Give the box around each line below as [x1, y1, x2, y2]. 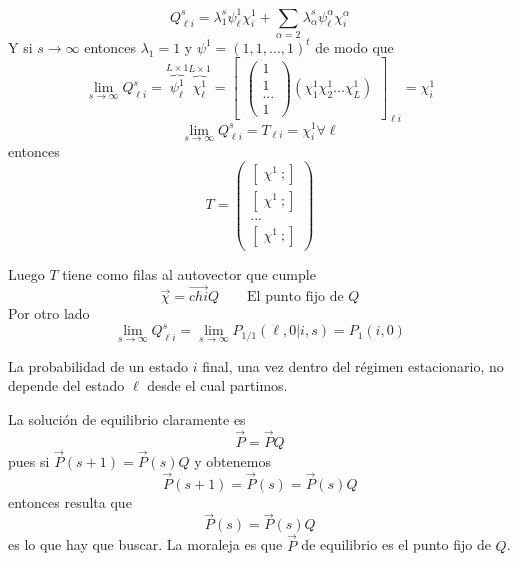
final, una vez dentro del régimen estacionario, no [202, 355, 504, 376]
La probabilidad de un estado [8, 355, 189, 376]
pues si [8, 450, 50, 471]
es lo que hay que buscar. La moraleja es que [8, 534, 283, 555]
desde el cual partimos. [147, 375, 288, 396]
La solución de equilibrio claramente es [8, 408, 246, 429]
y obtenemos [194, 450, 271, 471]
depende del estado [8, 375, 125, 396]
